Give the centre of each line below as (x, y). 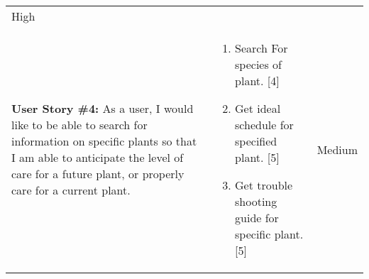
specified (256, 141)
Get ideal (258, 108)
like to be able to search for (79, 125)
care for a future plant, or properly (98, 174)
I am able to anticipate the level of (98, 157)
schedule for (264, 125)
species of (258, 64)
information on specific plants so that (104, 141)
